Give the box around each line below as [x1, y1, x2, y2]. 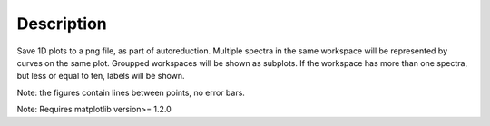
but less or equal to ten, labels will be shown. [16, 71, 185, 82]
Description [16, 14, 108, 34]
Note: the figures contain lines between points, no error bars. [16, 87, 245, 98]
